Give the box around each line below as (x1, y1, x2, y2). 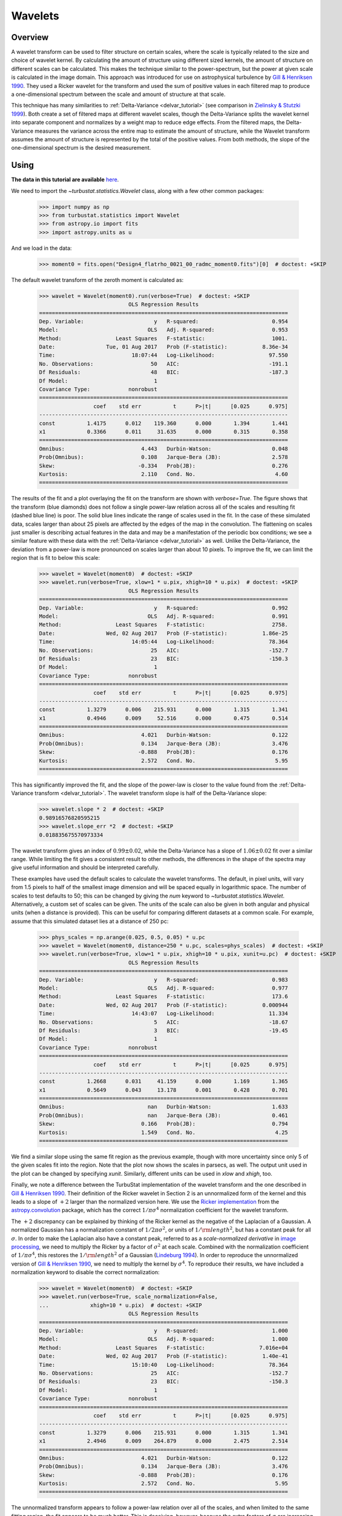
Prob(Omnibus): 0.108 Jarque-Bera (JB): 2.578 (39, 454, 289, 461)
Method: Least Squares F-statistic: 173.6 (39, 993, 289, 1000)
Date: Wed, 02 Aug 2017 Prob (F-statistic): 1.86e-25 (39, 629, 289, 637)
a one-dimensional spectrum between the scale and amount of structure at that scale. (11, 91, 226, 98)
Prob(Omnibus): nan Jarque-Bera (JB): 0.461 (39, 1112, 289, 1119)
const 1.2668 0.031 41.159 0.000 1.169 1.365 (39, 1078, 289, 1085)
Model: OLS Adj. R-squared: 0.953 (39, 326, 289, 334)
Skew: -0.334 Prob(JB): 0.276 (39, 462, 289, 469)
